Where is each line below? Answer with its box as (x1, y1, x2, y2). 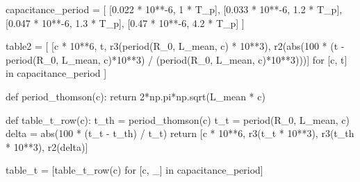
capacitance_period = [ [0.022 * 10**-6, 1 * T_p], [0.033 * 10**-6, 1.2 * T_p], (6, 2, 343, 16)
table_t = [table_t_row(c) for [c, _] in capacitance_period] (6, 163, 263, 177)
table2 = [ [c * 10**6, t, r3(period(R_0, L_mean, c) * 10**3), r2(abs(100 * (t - (6, 39, 345, 53)
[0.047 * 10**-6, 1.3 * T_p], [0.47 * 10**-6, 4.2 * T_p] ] (6, 15, 245, 30)
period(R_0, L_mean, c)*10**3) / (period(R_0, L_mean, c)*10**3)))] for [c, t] (6, 52, 347, 66)
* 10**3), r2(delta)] (6, 139, 88, 154)
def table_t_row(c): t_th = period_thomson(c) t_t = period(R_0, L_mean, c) (6, 112, 350, 127)
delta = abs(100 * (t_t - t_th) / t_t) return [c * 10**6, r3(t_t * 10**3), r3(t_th (6, 126, 354, 140)
